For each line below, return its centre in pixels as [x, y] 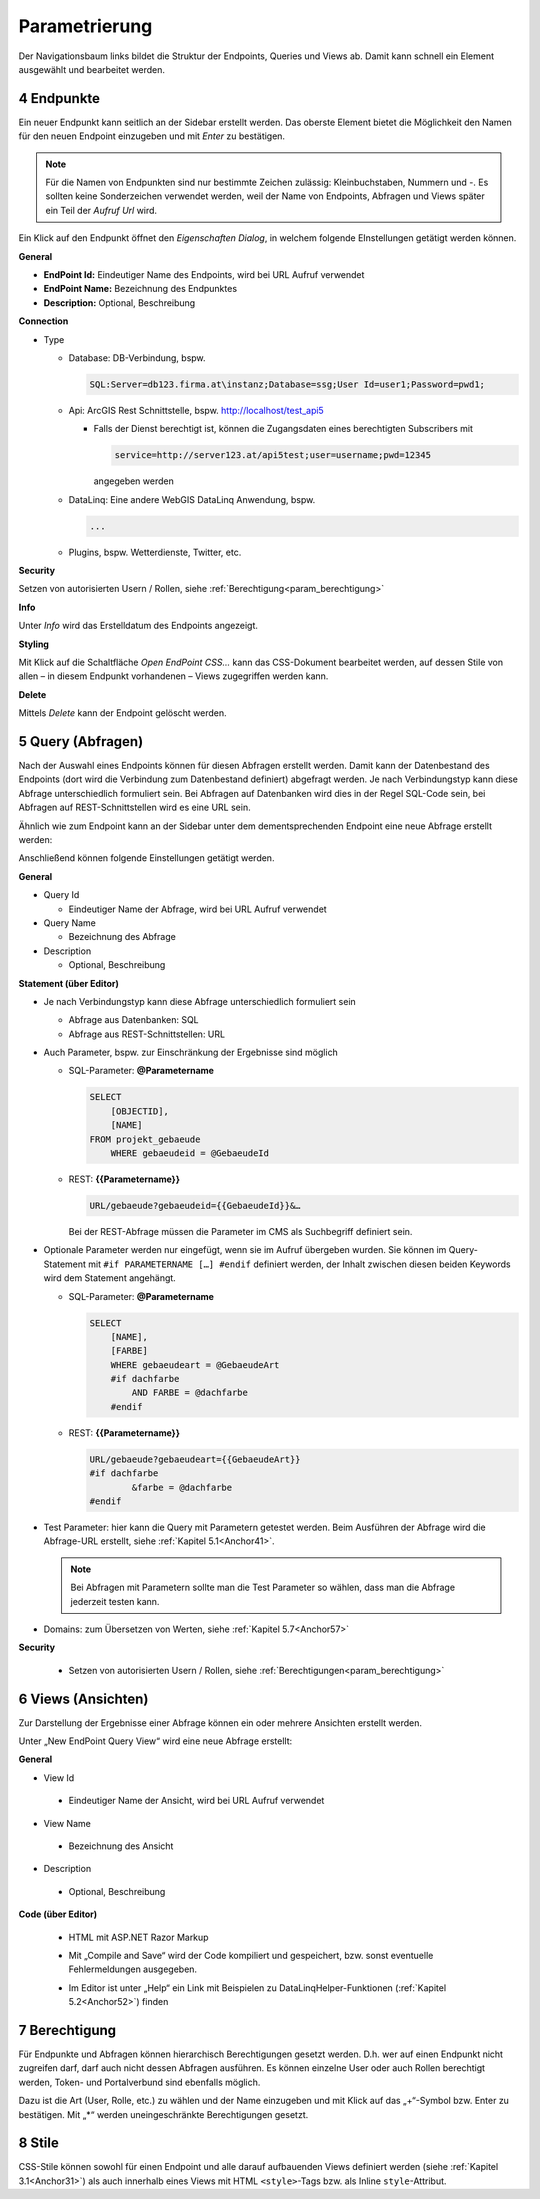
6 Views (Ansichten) [83, 1698]
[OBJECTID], [140, 1111]
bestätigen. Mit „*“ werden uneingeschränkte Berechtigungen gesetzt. [163, 2114]
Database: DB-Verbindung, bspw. [137, 357]
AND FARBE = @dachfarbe [190, 1393]
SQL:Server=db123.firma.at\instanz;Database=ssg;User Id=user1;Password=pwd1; [287, 384]
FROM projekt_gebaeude [145, 1139]
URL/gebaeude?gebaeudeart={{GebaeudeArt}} [195, 1459]
